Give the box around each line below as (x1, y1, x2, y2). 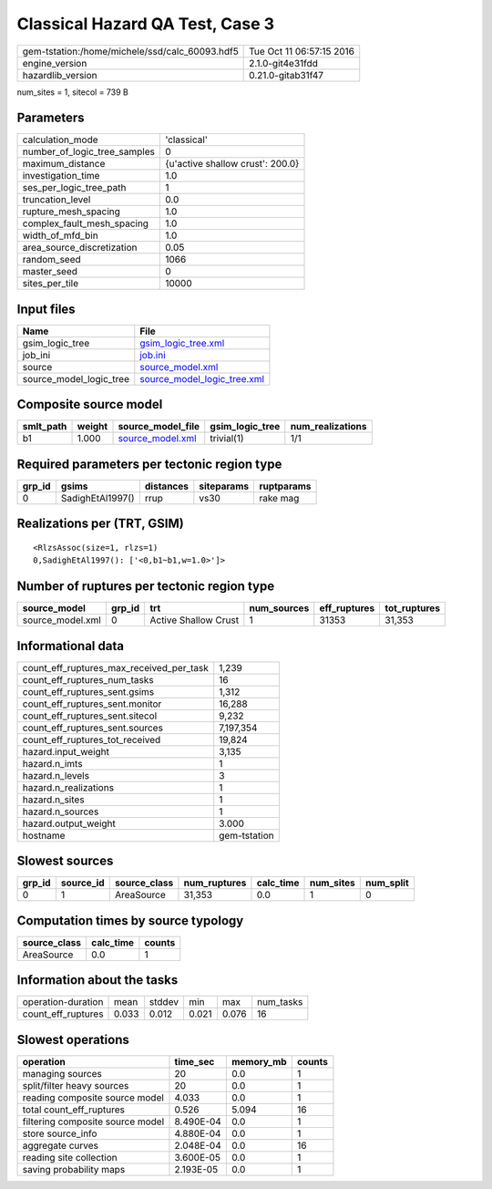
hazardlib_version (22, 68, 97, 81)
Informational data (16, 638, 125, 654)
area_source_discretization (22, 242, 138, 254)
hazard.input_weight (22, 745, 109, 758)
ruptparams (259, 480, 312, 492)
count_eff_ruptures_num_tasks (22, 673, 154, 686)
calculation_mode (22, 133, 99, 146)
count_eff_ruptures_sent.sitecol (22, 709, 158, 722)
